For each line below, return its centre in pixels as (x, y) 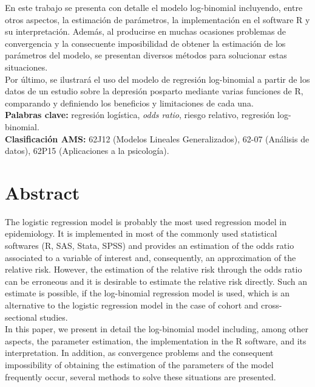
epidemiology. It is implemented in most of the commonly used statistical (141, 233)
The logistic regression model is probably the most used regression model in (146, 221)
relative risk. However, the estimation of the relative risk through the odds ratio (154, 269)
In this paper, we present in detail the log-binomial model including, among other (157, 329)
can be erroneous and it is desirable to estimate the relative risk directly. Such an (156, 281)
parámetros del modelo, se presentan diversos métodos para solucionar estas (146, 55)
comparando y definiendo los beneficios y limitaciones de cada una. (129, 103)
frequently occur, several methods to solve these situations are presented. (141, 376)
